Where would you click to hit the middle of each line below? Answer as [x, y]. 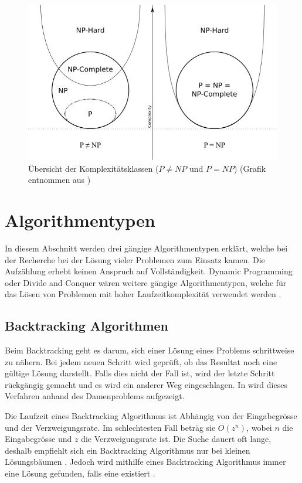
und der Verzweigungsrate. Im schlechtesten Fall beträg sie [110, 427]
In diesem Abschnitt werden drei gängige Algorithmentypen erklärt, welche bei [146, 248]
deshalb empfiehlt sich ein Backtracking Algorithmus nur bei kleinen [128, 450]
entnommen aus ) [60, 180]
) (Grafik [250, 168]
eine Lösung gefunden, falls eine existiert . [80, 473]
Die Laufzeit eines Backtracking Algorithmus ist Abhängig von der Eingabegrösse [151, 416]
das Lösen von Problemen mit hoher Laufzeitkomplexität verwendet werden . [143, 294]
